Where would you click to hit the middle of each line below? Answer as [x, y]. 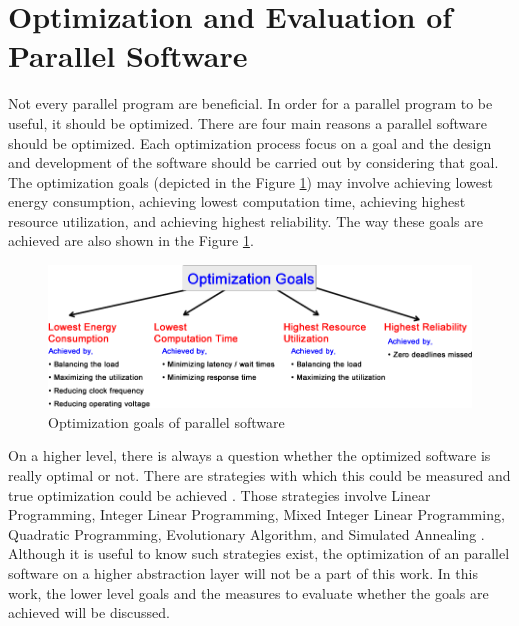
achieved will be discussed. [89, 612]
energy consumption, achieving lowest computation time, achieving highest [237, 201]
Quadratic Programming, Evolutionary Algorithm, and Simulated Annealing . [246, 533]
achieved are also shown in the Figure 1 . [131, 240]
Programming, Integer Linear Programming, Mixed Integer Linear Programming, [256, 514]
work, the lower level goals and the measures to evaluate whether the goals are [248, 592]
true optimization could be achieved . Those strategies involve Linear [219, 494]
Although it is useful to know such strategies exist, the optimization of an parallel [259, 553]
